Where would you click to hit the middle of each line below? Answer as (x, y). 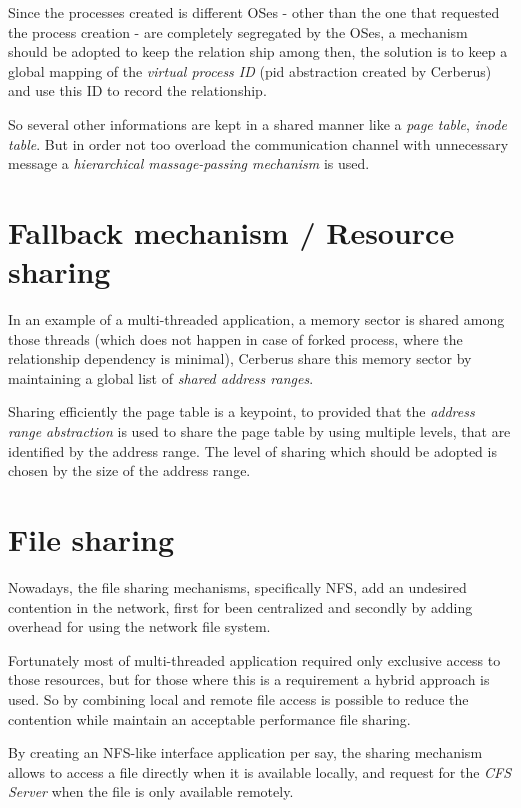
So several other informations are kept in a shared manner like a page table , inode (257, 123)
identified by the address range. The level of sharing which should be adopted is (252, 450)
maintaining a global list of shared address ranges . (161, 377)
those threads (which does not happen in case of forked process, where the (235, 338)
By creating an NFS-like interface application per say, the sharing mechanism (245, 752)
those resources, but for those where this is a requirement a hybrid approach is (249, 679)
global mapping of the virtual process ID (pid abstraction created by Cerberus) (250, 70)
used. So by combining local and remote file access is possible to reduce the (238, 698)
